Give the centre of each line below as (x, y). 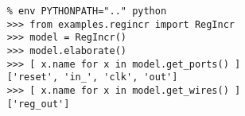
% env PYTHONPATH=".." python (87, 11)
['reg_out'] (38, 104)
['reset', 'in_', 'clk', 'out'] (92, 77)
